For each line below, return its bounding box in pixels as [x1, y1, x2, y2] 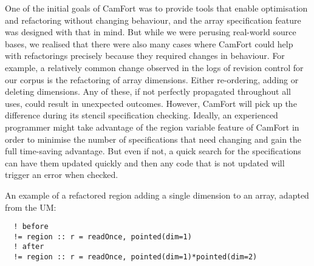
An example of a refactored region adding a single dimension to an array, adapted [5, 188, 309, 201]
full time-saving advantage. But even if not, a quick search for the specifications [5, 145, 301, 157]
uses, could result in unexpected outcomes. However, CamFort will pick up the [5, 97, 297, 109]
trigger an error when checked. [5, 168, 118, 181]
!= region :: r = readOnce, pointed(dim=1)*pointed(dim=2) [13, 253, 258, 262]
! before [13, 222, 49, 231]
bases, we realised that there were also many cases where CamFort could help [5, 37, 293, 50]
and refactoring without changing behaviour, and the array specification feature [5, 13, 301, 26]
